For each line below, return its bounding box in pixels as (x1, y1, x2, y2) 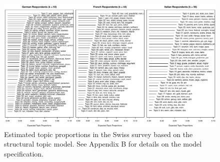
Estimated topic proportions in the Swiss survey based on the (4, 129, 193, 139)
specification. (4, 148, 44, 159)
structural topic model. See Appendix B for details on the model (4, 139, 202, 149)
